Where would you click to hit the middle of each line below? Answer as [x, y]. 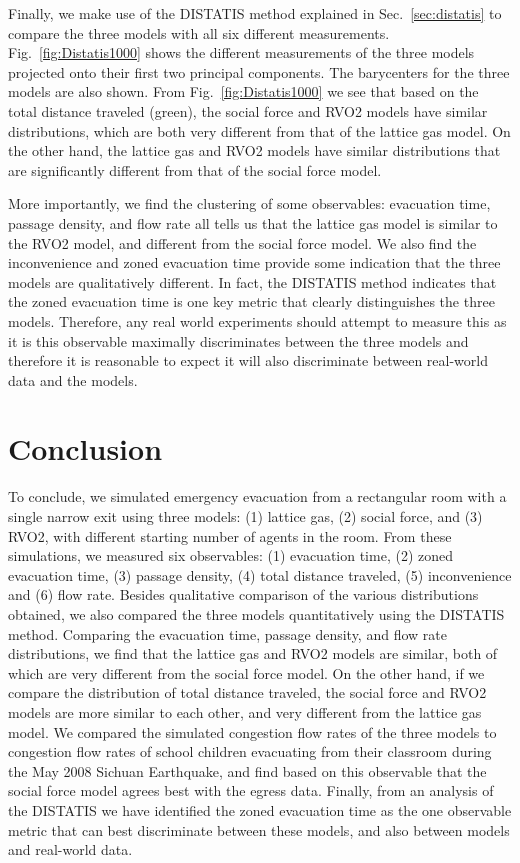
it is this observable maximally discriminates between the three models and [238, 340]
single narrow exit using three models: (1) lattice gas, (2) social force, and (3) [245, 516]
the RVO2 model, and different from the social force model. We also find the [242, 242]
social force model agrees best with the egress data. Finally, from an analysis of [251, 790]
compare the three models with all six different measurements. [199, 32]
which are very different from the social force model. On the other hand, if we [246, 672]
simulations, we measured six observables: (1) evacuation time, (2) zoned [230, 555]
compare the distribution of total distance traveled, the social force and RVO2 [247, 692]
